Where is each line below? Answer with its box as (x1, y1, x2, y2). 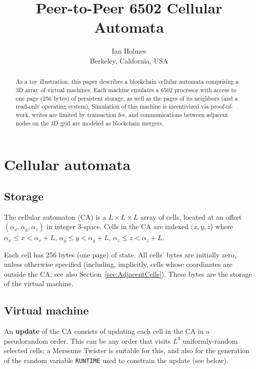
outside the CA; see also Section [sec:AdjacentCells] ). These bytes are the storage (4, 268, 252, 279)
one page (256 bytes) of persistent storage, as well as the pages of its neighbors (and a (15, 94, 238, 102)
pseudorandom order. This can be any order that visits (4, 335, 171, 346)
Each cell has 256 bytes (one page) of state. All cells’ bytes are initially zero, (4, 249, 237, 259)
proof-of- (210, 102, 233, 111)
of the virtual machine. (4, 278, 73, 289)
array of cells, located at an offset (140, 211, 242, 222)
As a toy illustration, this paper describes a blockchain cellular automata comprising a (15, 77, 239, 86)
